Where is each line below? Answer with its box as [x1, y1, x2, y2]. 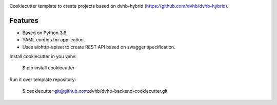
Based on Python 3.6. [22, 30, 68, 36]
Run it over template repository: [9, 76, 76, 83]
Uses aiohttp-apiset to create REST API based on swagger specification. [22, 44, 175, 50]
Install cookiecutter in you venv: [9, 54, 77, 60]
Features [9, 16, 38, 25]
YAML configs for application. [22, 37, 85, 43]
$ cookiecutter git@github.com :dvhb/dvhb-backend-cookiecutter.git [22, 88, 168, 94]
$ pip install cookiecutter [22, 65, 75, 71]
